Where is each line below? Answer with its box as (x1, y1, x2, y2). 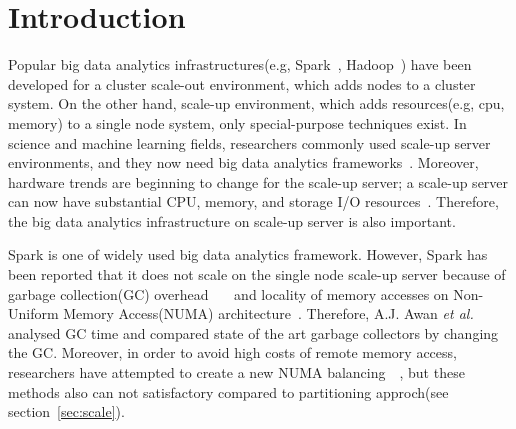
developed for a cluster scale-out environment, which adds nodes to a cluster (8, 73, 476, 94)
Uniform (8, 303, 59, 324)
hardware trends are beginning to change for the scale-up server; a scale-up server (8, 171, 509, 192)
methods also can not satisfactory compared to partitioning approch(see (8, 381, 449, 402)
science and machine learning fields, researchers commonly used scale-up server (8, 132, 491, 153)
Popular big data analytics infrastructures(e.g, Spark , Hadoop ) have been (8, 54, 472, 75)
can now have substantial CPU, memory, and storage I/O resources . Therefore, (8, 191, 499, 212)
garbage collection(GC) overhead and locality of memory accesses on (8, 283, 449, 304)
